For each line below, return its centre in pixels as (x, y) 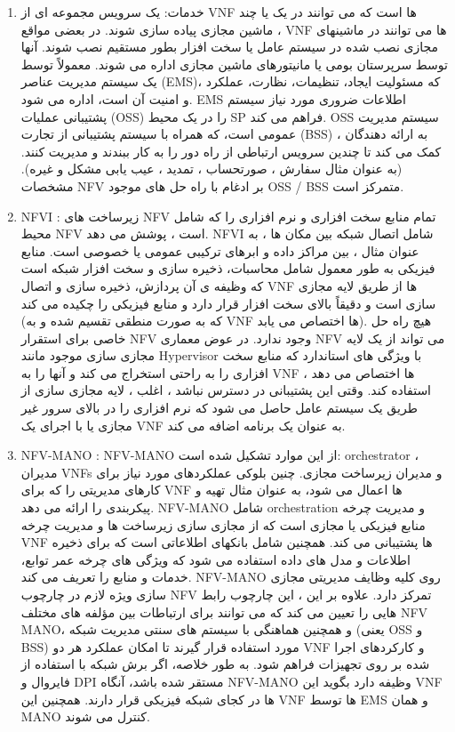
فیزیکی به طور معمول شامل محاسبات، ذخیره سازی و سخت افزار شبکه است (228, 268)
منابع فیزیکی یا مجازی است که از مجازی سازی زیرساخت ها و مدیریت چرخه (223, 524)
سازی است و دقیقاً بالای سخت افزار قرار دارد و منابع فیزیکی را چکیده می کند (228, 303)
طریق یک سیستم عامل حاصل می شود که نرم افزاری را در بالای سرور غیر (219, 408)
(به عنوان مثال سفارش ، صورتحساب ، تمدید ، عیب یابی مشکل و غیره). (212, 169)
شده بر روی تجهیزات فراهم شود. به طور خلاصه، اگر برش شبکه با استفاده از (225, 664)
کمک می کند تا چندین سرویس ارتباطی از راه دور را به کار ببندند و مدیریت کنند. (231, 151)
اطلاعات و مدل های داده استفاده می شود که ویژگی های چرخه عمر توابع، (216, 559)
